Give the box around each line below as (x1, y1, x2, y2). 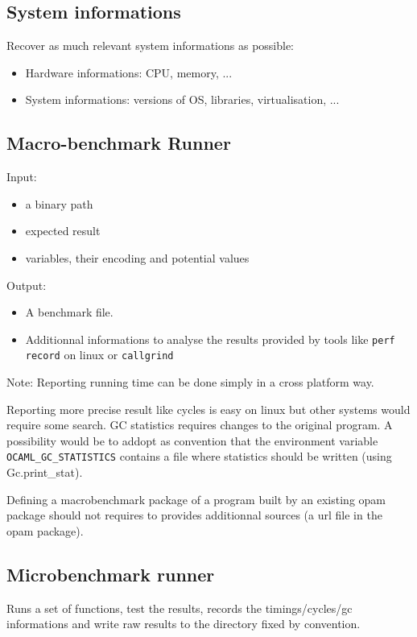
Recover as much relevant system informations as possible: (6, 37, 295, 54)
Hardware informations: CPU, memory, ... (25, 64, 233, 81)
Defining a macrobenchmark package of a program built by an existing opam (6, 490, 386, 507)
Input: (6, 168, 37, 185)
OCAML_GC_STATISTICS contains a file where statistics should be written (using (6, 448, 392, 465)
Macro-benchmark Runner (6, 130, 231, 155)
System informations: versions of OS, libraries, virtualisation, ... (25, 91, 340, 108)
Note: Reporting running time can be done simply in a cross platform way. (6, 374, 374, 391)
